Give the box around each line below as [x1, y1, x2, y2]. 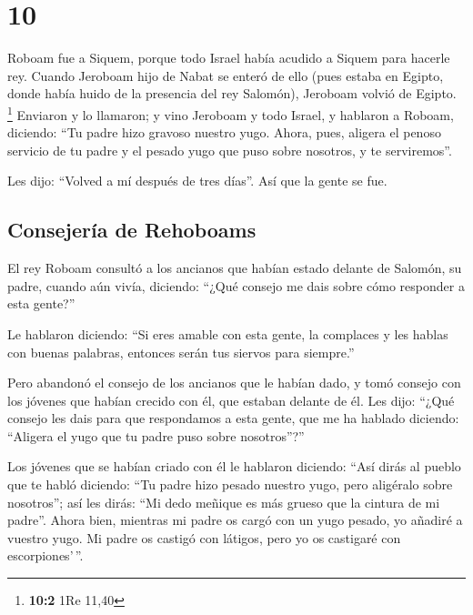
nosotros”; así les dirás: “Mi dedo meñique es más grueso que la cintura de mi [7, 492, 440, 511]
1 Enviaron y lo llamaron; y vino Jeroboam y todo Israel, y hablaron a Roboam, [7, 102, 454, 124]
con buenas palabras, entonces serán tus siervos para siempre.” [7, 342, 355, 361]
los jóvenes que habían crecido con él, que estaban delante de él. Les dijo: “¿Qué [7, 390, 455, 409]
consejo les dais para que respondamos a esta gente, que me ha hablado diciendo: [7, 408, 459, 428]
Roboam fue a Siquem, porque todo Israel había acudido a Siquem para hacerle [7, 48, 450, 67]
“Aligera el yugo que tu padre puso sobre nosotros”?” [7, 426, 305, 445]
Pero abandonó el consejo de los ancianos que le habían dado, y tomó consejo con [7, 373, 461, 392]
